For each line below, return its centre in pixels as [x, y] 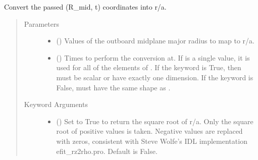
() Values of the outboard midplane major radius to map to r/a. [155, 41]
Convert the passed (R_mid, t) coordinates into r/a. [85, 7]
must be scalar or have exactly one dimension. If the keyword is [155, 77]
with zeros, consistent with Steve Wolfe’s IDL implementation [152, 141]
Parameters [41, 23]
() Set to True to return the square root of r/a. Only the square [155, 121]
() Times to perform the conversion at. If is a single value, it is [153, 57]
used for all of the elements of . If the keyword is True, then [149, 67]
